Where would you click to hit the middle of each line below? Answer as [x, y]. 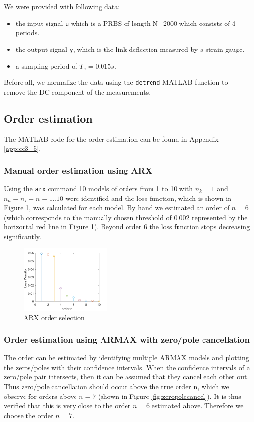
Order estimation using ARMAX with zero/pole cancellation [127, 339]
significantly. [23, 236]
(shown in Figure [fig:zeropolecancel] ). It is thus [169, 396]
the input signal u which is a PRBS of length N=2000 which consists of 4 [126, 23]
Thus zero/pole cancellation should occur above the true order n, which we [116, 386]
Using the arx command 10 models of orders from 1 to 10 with [99, 188]
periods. [27, 33]
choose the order [29, 415]
